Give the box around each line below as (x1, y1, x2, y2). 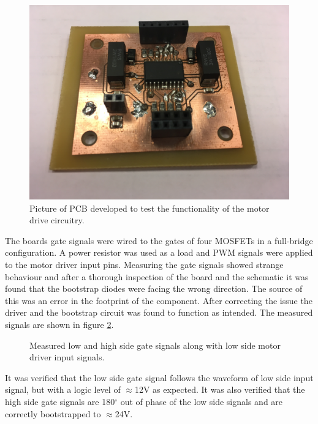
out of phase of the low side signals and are (120, 395, 283, 407)
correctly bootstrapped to (5, 407, 101, 420)
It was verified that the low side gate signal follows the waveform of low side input (5, 371, 314, 384)
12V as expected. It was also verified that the (134, 383, 305, 396)
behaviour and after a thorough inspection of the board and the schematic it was (5, 270, 309, 283)
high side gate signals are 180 (5, 395, 115, 407)
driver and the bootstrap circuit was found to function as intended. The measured (5, 306, 313, 319)
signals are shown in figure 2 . (5, 318, 114, 330)
